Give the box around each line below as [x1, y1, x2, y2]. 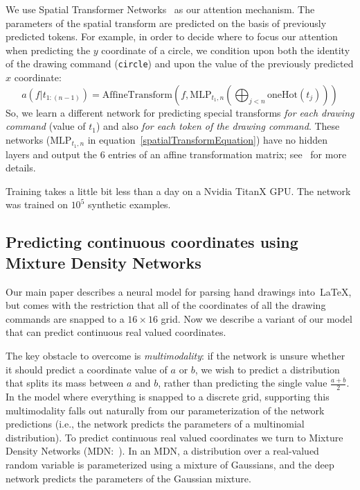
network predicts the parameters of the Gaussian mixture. [6, 471, 251, 485]
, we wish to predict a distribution [195, 362, 340, 376]
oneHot [267, 90, 298, 100]
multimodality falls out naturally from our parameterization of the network [6, 403, 325, 417]
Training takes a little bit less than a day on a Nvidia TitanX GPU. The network [6, 183, 351, 198]
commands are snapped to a [6, 311, 125, 326]
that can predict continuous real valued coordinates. [6, 325, 226, 339]
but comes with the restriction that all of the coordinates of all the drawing [6, 298, 326, 312]
